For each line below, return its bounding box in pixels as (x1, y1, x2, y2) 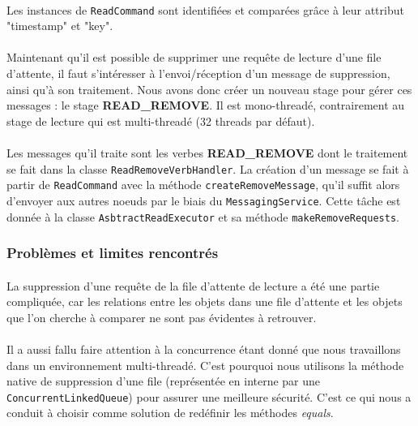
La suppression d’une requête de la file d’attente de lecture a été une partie (6, 277, 380, 294)
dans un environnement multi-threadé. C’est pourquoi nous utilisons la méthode (6, 356, 404, 373)
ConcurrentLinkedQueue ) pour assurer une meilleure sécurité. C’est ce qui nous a (6, 388, 412, 405)
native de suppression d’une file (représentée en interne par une (6, 372, 321, 389)
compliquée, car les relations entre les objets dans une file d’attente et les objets (6, 293, 403, 310)
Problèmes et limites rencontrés (6, 243, 219, 263)
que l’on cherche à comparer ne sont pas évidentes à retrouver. (6, 308, 317, 325)
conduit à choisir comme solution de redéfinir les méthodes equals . (6, 404, 334, 421)
